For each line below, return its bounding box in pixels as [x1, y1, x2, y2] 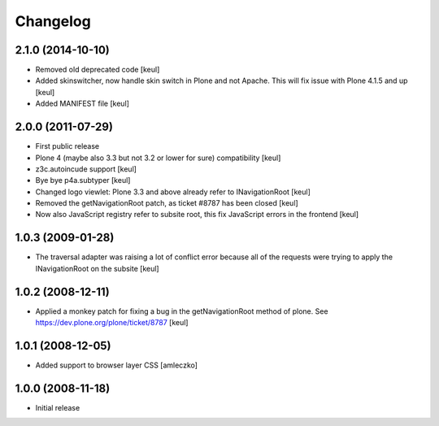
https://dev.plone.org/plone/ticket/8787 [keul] [35, 318, 189, 328]
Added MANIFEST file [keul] [35, 98, 130, 109]
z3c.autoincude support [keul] [35, 163, 137, 174]
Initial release [35, 402, 80, 412]
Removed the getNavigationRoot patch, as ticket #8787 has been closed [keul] [35, 198, 298, 208]
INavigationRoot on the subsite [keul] [35, 263, 159, 273]
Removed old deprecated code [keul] [35, 65, 160, 75]
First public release [35, 141, 100, 151]
